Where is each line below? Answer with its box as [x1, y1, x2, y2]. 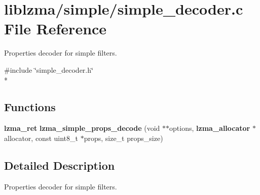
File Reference [4, 18, 107, 39]
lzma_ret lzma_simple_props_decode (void [4, 123, 160, 133]
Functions [4, 99, 56, 115]
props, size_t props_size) [84, 132, 163, 143]
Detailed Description [4, 157, 115, 173]
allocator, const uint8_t [4, 132, 78, 143]
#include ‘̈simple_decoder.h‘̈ [4, 64, 93, 75]
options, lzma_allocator [169, 123, 250, 133]
